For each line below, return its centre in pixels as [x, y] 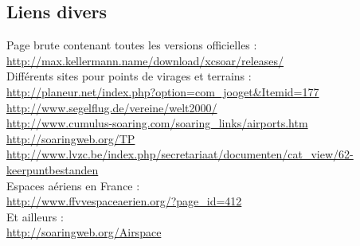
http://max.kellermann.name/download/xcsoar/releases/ [145, 60]
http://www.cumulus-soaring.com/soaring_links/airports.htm [157, 123]
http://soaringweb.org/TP [71, 138]
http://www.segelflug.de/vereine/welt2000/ [112, 107]
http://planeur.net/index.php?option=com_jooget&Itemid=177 [163, 91]
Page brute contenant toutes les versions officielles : [132, 45]
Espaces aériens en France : [73, 185]
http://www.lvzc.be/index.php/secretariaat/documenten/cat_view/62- [180, 154]
